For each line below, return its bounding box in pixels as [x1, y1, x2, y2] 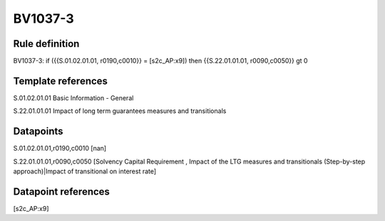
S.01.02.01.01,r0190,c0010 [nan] [13, 144, 107, 153]
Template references [13, 75, 108, 87]
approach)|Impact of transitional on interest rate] [13, 167, 157, 176]
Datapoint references [13, 185, 111, 198]
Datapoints [13, 125, 63, 138]
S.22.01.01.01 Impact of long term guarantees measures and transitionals [13, 107, 227, 115]
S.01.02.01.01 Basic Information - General [13, 93, 134, 102]
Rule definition [13, 38, 80, 50]
